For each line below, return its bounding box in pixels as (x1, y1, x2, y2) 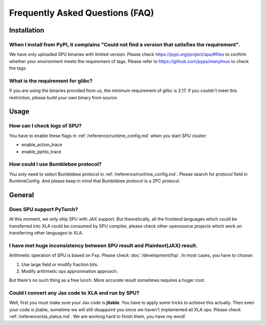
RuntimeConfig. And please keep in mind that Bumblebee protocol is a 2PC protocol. (9, 178, 181, 184)
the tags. (9, 65, 27, 71)
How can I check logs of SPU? (9, 122, 82, 129)
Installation (9, 26, 44, 34)
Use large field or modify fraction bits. (21, 261, 99, 267)
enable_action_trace (21, 142, 63, 148)
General (9, 191, 34, 199)
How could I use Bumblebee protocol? (9, 161, 102, 168)
